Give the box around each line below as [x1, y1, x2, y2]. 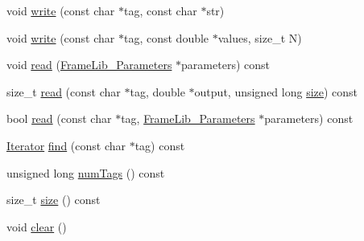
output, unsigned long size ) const [194, 83, 358, 100]
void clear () [6, 218, 67, 235]
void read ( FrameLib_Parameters [6, 56, 172, 73]
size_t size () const [6, 191, 101, 208]
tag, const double [124, 29, 209, 46]
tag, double [130, 83, 185, 100]
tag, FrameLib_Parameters [121, 110, 255, 127]
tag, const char [124, 2, 197, 18]
